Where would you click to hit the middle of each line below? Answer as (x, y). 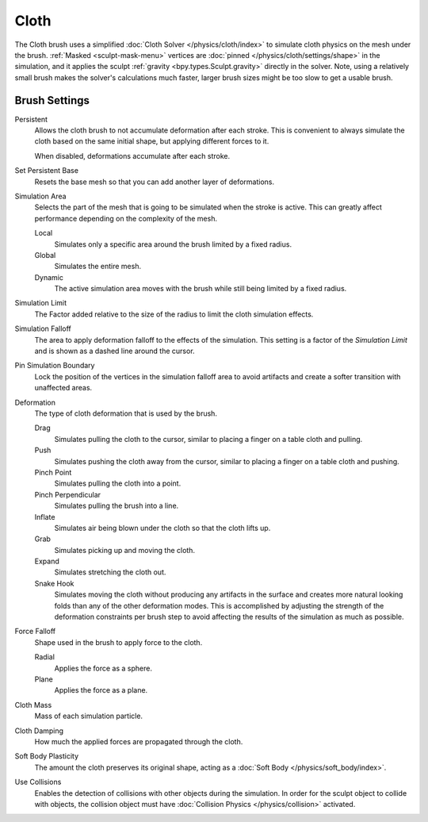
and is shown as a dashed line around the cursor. (115, 351)
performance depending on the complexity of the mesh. (126, 218)
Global (45, 255)
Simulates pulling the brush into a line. (117, 506)
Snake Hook (54, 583)
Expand (47, 561)
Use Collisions (38, 782)
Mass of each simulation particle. (88, 716)
